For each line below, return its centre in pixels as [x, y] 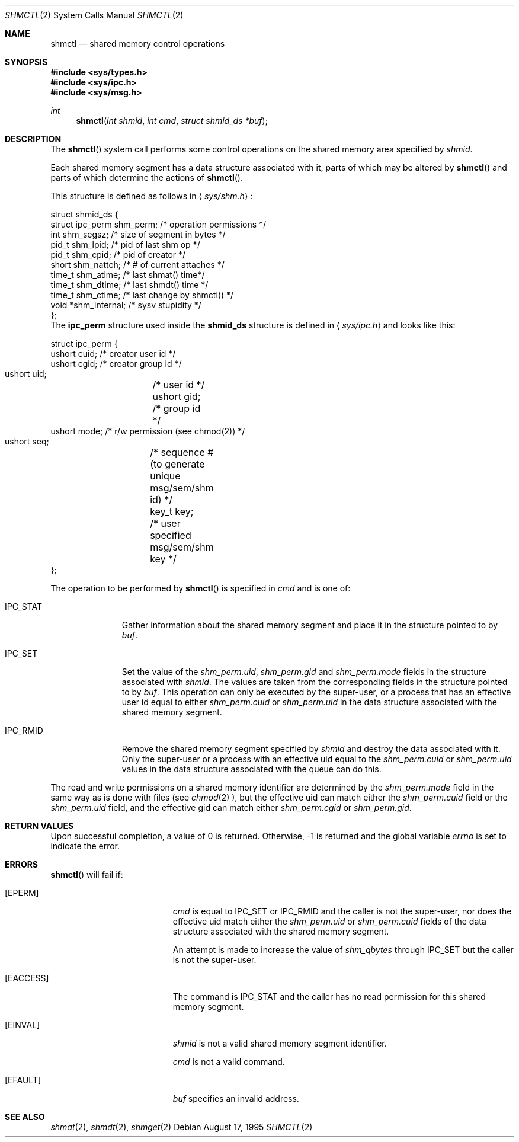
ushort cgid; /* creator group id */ [116, 364]
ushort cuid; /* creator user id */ [113, 354]
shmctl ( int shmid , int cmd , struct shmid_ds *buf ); [172, 121]
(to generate [177, 464]
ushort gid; [177, 396]
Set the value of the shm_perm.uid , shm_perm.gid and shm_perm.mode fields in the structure [304, 672]
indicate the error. [85, 846]
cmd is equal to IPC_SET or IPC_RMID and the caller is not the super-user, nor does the [342, 911]
